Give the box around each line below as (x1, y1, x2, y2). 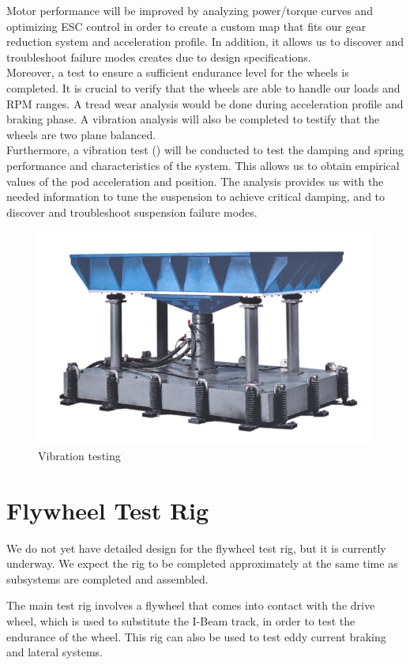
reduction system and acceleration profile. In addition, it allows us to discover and (6, 33, 404, 50)
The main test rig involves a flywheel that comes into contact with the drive (6, 597, 375, 614)
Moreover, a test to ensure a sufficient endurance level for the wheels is (6, 64, 349, 81)
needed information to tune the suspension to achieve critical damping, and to (6, 188, 386, 205)
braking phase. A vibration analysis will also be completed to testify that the (6, 111, 380, 127)
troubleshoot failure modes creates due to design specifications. (6, 48, 311, 65)
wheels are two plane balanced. (6, 126, 156, 142)
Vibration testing (38, 447, 121, 463)
